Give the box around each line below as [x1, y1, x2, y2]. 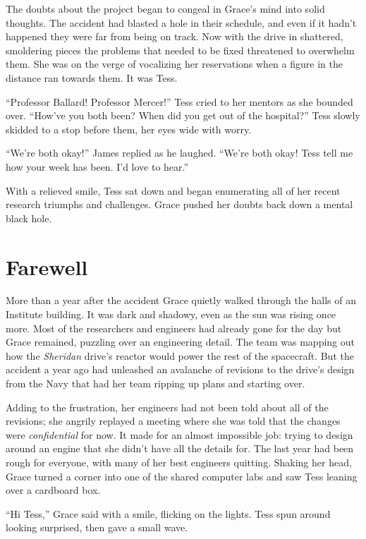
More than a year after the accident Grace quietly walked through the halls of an [6, 293, 356, 308]
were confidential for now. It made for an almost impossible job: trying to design [6, 427, 353, 442]
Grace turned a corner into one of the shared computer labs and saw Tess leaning [6, 468, 358, 483]
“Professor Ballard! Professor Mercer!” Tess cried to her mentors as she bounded [6, 94, 353, 109]
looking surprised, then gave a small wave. [6, 520, 188, 535]
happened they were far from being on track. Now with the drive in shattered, [6, 29, 343, 44]
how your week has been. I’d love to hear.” [6, 159, 189, 174]
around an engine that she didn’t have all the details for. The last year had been [6, 441, 354, 456]
